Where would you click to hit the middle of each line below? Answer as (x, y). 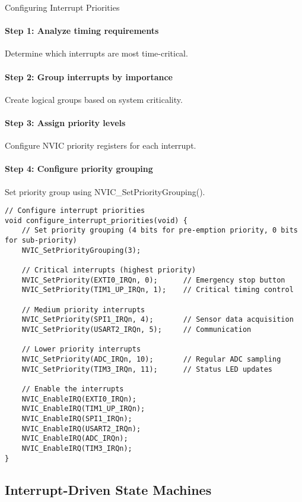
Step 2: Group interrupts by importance (89, 76)
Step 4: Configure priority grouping (79, 169)
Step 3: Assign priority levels (65, 122)
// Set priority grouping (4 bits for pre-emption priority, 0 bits (160, 230)
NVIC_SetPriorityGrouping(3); (81, 250)
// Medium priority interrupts (83, 310)
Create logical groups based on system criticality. (94, 99)
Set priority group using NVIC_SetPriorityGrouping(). (105, 191)
